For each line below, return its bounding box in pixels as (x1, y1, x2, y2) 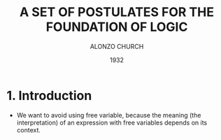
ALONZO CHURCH (90, 42, 144, 50)
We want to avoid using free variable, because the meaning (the (16, 111, 201, 119)
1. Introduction (6, 87, 92, 104)
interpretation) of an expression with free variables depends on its (16, 118, 208, 127)
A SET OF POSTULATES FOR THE (19, 4, 215, 20)
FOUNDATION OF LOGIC (45, 19, 188, 35)
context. (16, 125, 41, 134)
